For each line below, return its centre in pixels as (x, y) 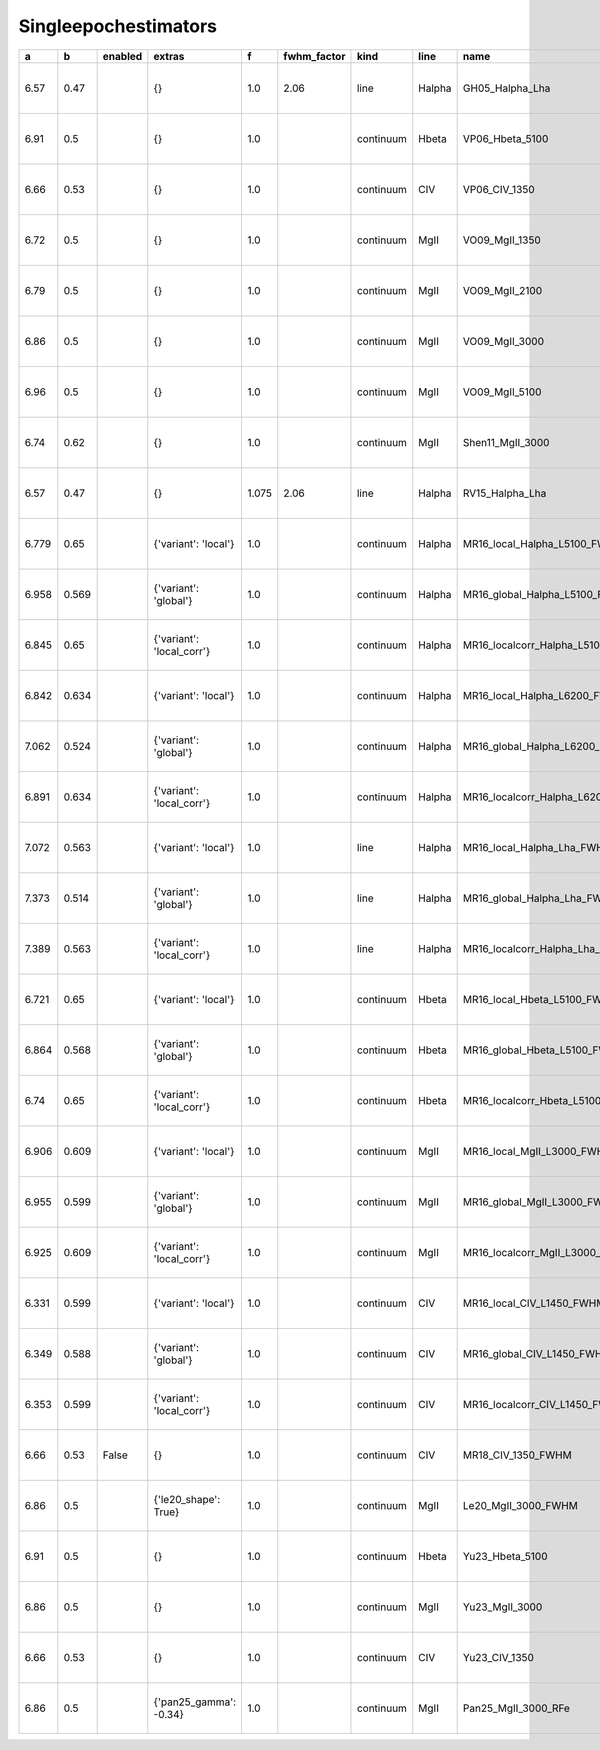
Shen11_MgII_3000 (506, 442)
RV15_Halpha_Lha (504, 493)
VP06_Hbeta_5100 (505, 138)
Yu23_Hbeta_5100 (505, 1556)
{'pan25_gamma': (195, 1702)
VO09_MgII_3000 (503, 341)
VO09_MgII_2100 (502, 290)
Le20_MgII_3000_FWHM (520, 1505)
